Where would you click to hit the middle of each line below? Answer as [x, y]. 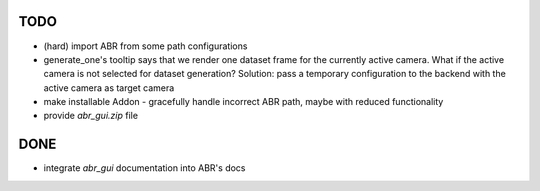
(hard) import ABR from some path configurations [145, 46]
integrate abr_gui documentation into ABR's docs [144, 168]
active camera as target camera [109, 87]
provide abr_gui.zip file [91, 116]
